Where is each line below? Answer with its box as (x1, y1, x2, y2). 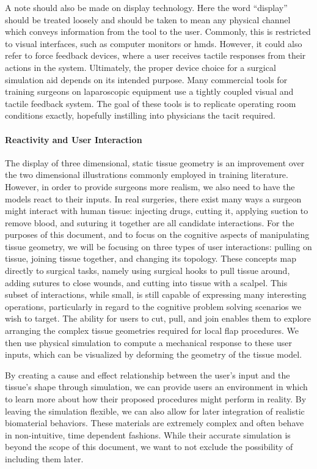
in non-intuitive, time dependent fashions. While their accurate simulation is (5, 428, 291, 441)
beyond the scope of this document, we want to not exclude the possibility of (5, 440, 293, 453)
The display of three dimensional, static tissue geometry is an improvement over (5, 156, 305, 169)
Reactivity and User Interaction (5, 133, 142, 146)
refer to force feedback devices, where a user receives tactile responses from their (5, 49, 306, 62)
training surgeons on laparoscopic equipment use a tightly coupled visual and (5, 85, 294, 98)
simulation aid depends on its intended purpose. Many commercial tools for (5, 73, 288, 86)
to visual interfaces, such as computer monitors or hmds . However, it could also (5, 37, 302, 50)
